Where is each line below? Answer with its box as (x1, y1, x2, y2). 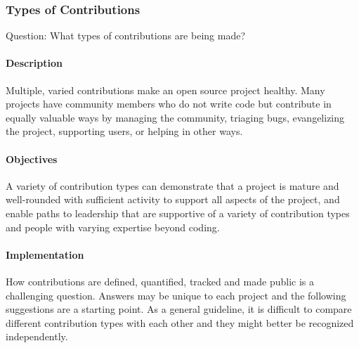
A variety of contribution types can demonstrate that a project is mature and (6, 178, 339, 193)
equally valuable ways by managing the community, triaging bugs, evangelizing (6, 110, 345, 124)
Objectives (6, 151, 58, 166)
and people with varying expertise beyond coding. (6, 219, 220, 234)
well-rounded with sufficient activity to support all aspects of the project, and (6, 192, 340, 207)
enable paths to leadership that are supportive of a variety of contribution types (6, 205, 350, 220)
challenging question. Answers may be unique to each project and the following (6, 288, 346, 302)
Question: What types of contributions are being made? (6, 28, 245, 43)
